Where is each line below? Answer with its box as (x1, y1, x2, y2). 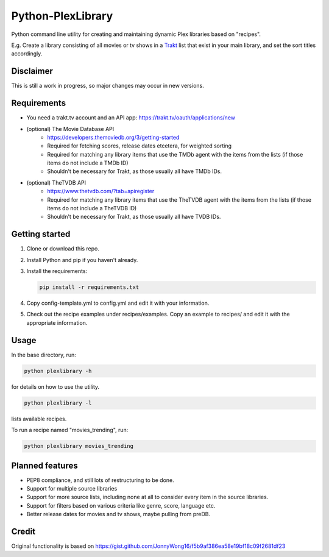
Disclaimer (11, 66, 53, 76)
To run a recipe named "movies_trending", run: (11, 427, 129, 434)
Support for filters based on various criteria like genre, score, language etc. (26, 502, 216, 509)
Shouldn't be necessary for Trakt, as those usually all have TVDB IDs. (47, 213, 221, 221)
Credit (11, 526, 36, 536)
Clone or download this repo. (26, 245, 100, 252)
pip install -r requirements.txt (39, 284, 140, 291)
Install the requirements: (26, 268, 88, 275)
